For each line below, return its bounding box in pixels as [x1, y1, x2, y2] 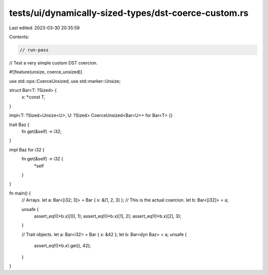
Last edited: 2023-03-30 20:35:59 [9, 25, 80, 31]
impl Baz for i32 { [9, 146, 45, 152]
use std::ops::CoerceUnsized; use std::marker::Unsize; [9, 78, 121, 84]
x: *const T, [21, 94, 46, 100]
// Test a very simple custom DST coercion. [9, 60, 98, 66]
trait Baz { [9, 122, 30, 128]
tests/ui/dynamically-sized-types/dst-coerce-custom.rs [9, 7, 249, 18]
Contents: [9, 34, 29, 40]
